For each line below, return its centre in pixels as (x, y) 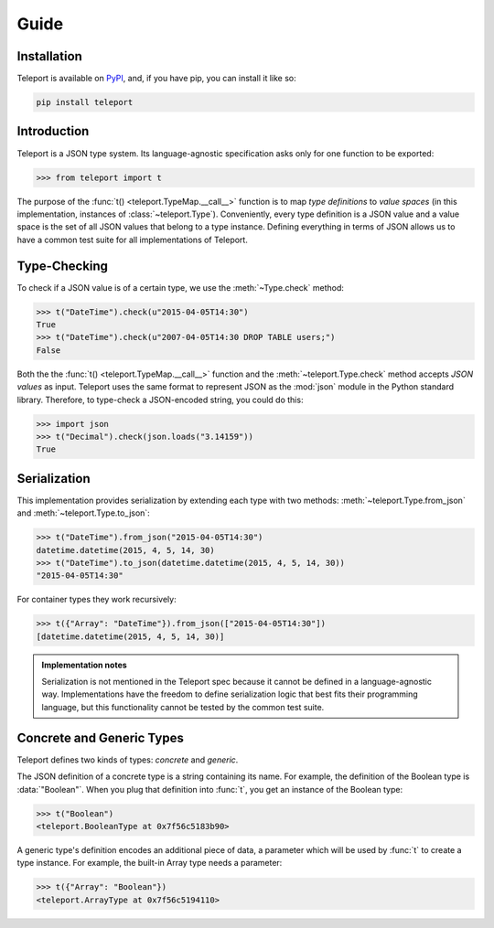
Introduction (53, 131)
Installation (49, 56)
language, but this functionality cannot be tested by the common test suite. (183, 707)
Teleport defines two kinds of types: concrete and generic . (128, 760)
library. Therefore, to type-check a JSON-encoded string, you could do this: (160, 400)
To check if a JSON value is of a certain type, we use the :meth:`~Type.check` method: (181, 287)
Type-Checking (63, 266)
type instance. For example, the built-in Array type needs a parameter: (150, 863)
